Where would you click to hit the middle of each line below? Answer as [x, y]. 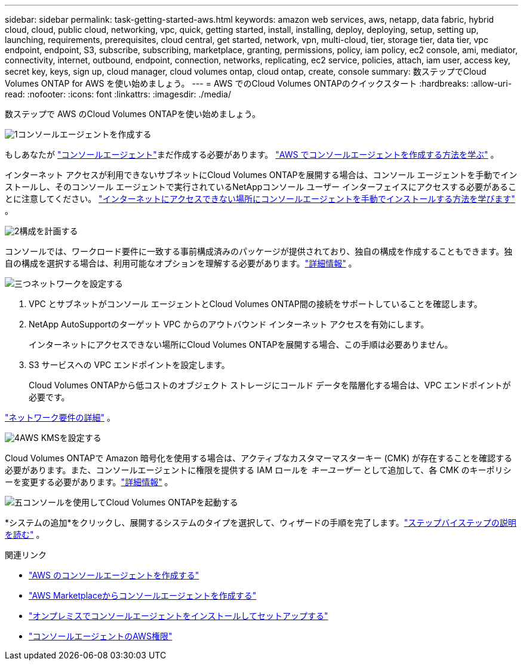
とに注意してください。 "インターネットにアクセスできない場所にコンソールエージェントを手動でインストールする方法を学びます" [260, 199]
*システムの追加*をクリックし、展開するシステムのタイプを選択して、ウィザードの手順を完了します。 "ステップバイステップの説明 [261, 522]
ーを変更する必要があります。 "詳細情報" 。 [89, 482]
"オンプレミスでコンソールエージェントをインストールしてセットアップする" [179, 616]
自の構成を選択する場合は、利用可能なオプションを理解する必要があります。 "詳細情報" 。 [181, 263]
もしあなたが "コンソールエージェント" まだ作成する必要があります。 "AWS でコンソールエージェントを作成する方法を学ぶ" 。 [252, 154]
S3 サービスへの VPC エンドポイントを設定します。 [129, 365]
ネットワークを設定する [77, 284]
